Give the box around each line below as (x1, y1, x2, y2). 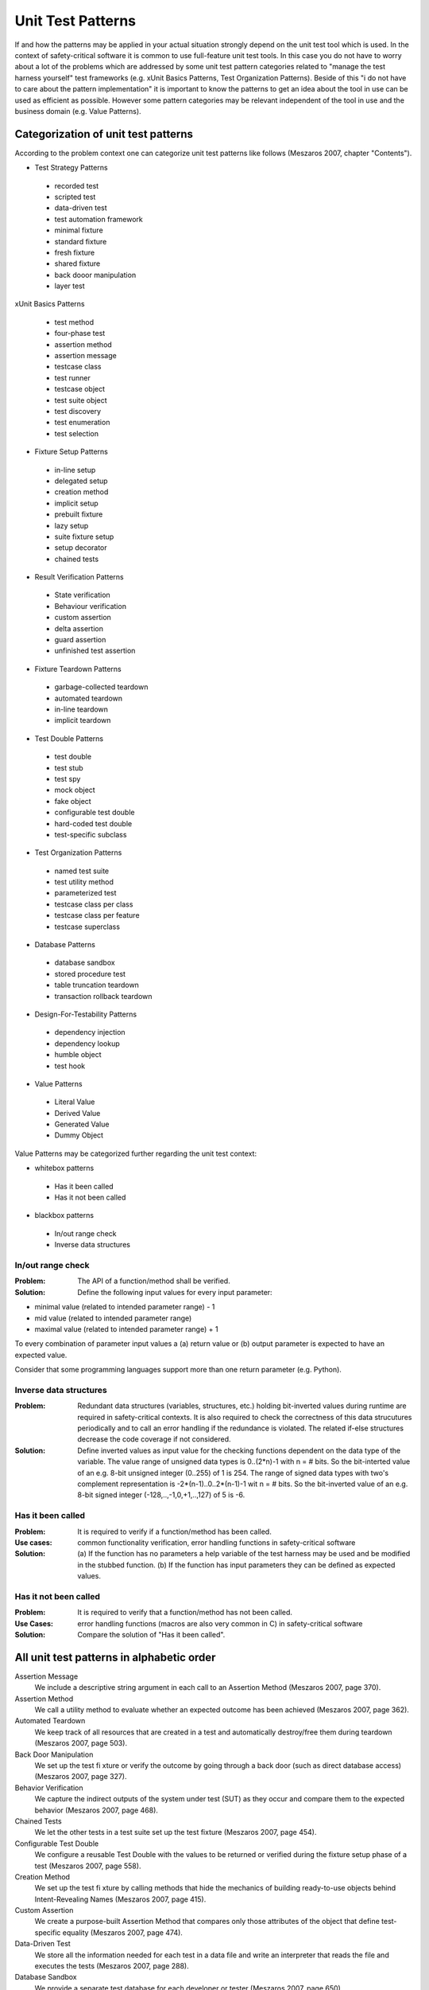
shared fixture (54, 259, 101, 268)
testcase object (54, 384, 106, 394)
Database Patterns (34, 940, 95, 950)
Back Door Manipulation (14, 1750, 94, 1759)
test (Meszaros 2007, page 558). (34, 1861, 141, 1871)
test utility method (54, 877, 114, 887)
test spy (54, 774, 81, 783)
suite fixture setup (54, 532, 114, 541)
